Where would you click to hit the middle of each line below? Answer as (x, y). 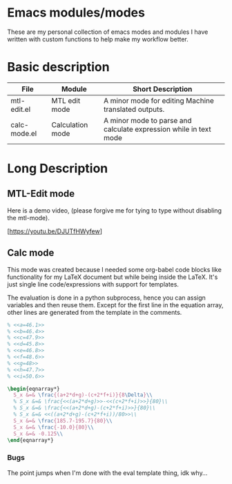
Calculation (70, 124)
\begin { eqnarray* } (33, 389)
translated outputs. (134, 109)
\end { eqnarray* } (30, 440)
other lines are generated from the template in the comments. (95, 312)
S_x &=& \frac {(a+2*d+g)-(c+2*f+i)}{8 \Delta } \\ (83, 395)
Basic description (58, 67)
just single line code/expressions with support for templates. (93, 284)
